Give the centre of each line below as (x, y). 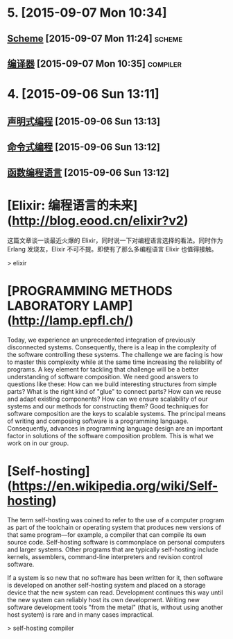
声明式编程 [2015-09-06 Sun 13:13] (84, 121)
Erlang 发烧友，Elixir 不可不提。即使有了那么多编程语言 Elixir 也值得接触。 (112, 249)
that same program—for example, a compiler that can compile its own (107, 535)
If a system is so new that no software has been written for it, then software (115, 578)
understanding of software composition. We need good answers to (103, 377)
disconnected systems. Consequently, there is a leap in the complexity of (112, 347)
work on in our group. (38, 443)
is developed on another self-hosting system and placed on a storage (106, 586)
